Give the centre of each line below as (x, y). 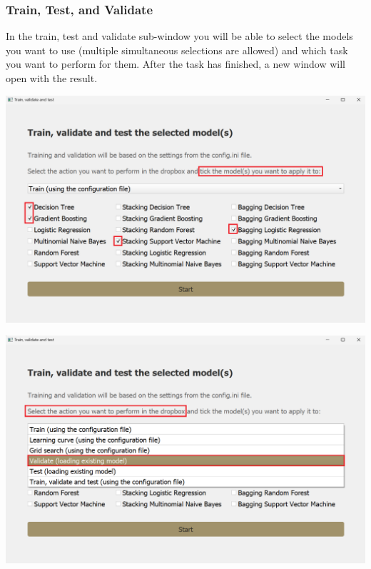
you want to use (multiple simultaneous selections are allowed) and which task (177, 50)
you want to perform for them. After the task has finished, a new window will (176, 64)
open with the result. (52, 78)
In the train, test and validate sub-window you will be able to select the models (179, 36)
